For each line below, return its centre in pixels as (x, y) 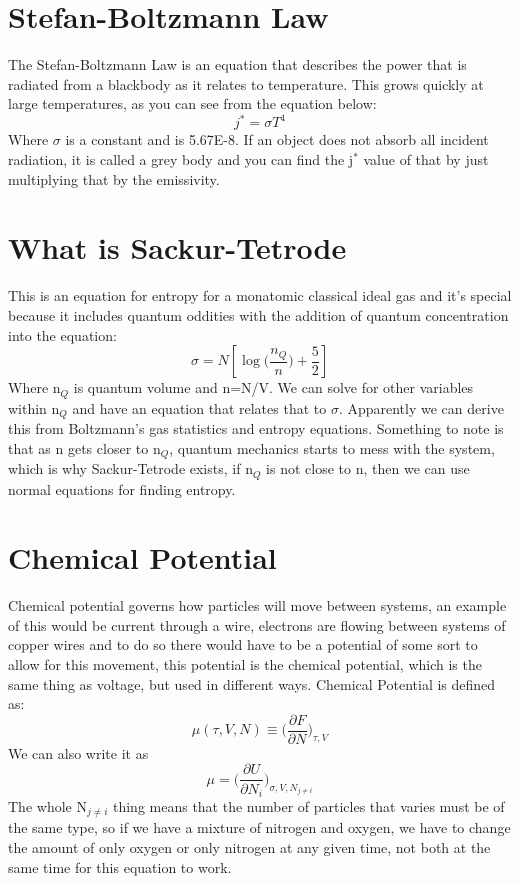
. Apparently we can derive (421, 407)
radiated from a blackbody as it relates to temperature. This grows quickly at (246, 83)
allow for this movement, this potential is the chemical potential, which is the (245, 664)
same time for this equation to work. (120, 866)
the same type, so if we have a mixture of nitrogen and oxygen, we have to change (259, 827)
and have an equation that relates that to (199, 407)
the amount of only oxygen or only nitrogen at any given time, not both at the (249, 847)
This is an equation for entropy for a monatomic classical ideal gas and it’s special (260, 295)
